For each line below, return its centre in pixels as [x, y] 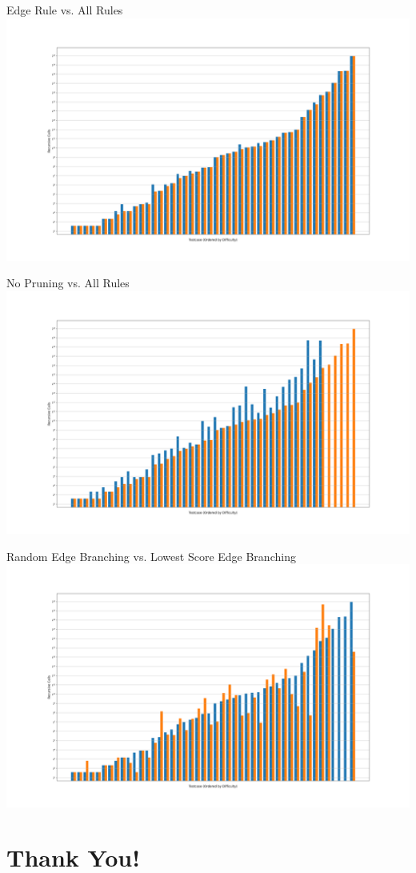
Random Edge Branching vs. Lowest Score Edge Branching [151, 556]
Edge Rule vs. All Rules [65, 10]
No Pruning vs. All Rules [68, 283]
